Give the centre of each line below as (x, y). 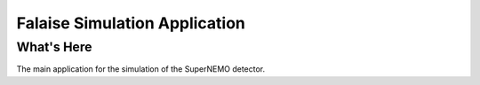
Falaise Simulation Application (131, 23)
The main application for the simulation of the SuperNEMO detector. (141, 69)
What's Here (54, 47)
